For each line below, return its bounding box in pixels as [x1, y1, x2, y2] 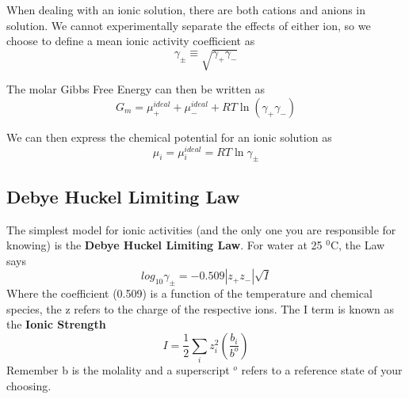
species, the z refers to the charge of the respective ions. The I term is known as [6, 300, 395, 317]
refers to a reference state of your [241, 362, 403, 378]
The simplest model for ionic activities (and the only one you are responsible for [6, 221, 396, 237]
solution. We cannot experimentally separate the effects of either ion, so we [6, 17, 371, 33]
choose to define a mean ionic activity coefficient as [6, 32, 255, 49]
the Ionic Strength [6, 316, 106, 332]
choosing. [6, 377, 52, 393]
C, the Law [330, 237, 385, 253]
